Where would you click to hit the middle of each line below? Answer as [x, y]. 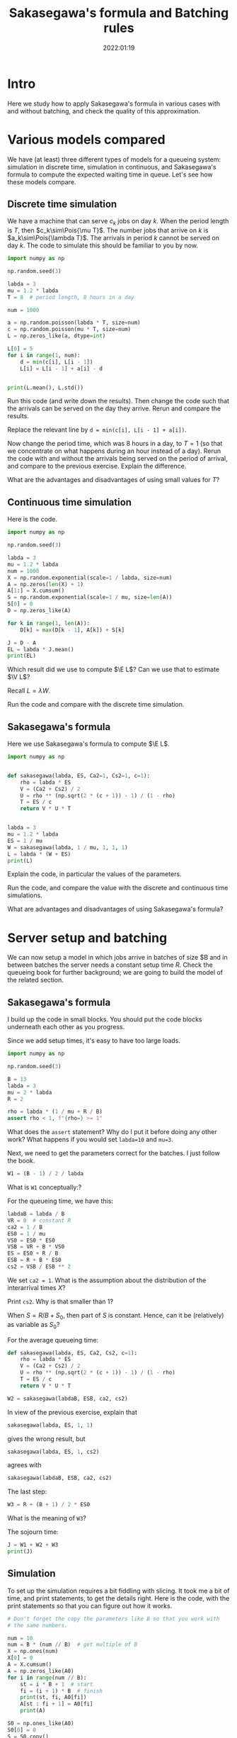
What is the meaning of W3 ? [47, 1518]
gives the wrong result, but [47, 1439]
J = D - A [22, 643]
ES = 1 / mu [25, 841]
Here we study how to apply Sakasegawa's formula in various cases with [114, 103]
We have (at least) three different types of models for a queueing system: [114, 159]
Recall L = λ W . [29, 691]
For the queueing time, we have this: [60, 1201]
